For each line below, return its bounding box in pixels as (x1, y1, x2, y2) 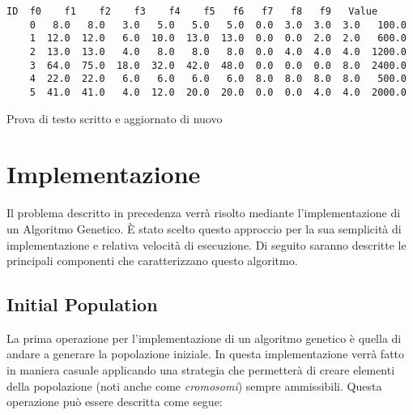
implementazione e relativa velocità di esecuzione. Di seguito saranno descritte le (6, 236, 407, 253)
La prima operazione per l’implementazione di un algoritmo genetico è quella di (6, 329, 402, 346)
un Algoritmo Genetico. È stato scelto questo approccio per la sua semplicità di (6, 220, 402, 237)
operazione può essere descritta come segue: (6, 393, 223, 410)
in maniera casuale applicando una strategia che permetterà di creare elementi (6, 362, 395, 379)
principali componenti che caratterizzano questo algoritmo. (6, 252, 298, 269)
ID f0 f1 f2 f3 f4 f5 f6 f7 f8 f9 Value (6, 6, 378, 17)
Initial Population (6, 292, 158, 317)
